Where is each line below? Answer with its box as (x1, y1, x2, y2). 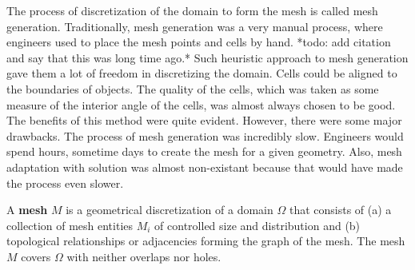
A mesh (6, 201, 48, 218)
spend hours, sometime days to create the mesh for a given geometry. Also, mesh (6, 143, 402, 160)
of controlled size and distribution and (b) (154, 216, 361, 233)
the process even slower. (6, 174, 124, 191)
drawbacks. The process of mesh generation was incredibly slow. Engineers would (6, 127, 404, 144)
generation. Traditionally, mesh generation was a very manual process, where (6, 18, 383, 34)
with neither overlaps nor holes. (66, 248, 221, 264)
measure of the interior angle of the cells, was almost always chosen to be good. (6, 96, 396, 113)
